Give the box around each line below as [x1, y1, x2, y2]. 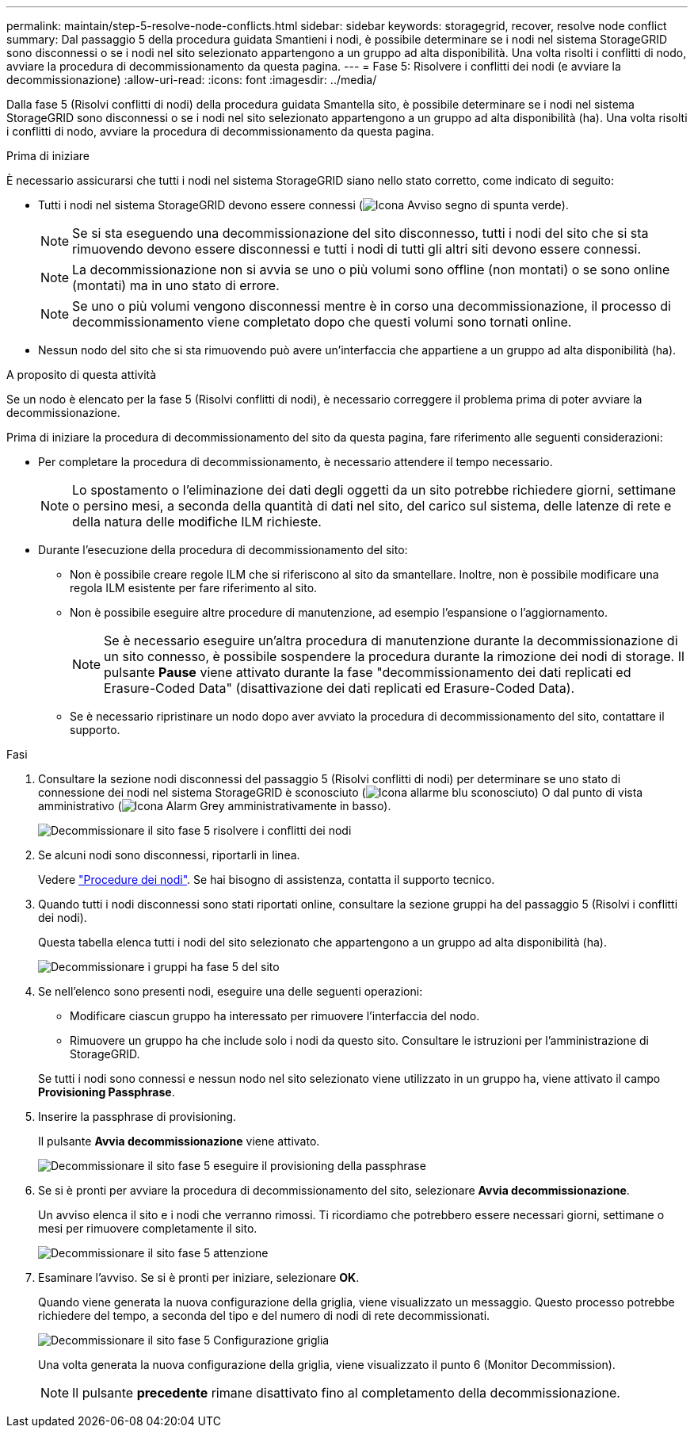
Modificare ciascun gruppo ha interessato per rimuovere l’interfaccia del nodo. [70, 1009, 480, 1023]
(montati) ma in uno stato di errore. [72, 277, 280, 293]
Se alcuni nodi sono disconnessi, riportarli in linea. [38, 848, 300, 862]
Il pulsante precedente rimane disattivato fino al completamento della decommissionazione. [72, 1385, 620, 1401]
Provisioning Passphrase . [38, 1085, 175, 1099]
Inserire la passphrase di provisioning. [38, 1110, 237, 1123]
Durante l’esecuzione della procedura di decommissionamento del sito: [38, 543, 408, 556]
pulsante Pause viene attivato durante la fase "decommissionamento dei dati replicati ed [104, 664, 631, 680]
